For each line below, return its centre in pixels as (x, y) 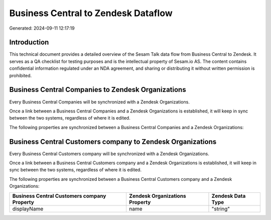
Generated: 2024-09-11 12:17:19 (42, 28)
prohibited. (21, 75)
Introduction (29, 42)
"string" (221, 208)
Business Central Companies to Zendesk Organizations (98, 90)
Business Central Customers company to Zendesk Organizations (113, 141)
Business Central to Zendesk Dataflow (91, 13)
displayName (28, 208)
